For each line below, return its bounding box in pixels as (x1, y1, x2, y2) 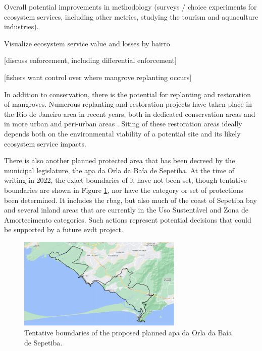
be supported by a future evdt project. (4, 224, 123, 235)
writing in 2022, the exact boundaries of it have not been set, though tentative (4, 175, 247, 185)
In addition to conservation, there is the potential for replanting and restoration (4, 89, 251, 99)
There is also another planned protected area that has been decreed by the (4, 155, 235, 166)
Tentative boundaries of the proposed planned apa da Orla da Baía (24, 327, 232, 338)
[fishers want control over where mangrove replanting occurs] (4, 72, 192, 82)
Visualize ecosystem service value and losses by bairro (4, 38, 170, 48)
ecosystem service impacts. (4, 138, 86, 149)
